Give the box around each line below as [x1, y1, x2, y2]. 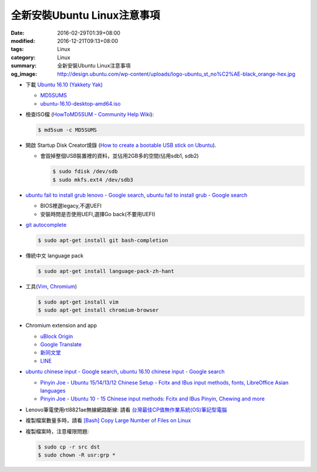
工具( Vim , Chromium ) [25, 282, 77, 290]
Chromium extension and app [25, 322, 97, 329]
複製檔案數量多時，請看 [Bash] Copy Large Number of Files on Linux [25, 417, 191, 424]
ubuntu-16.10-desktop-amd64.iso [40, 100, 121, 107]
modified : [11, 37, 35, 44]
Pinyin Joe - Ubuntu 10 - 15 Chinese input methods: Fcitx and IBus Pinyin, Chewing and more [40, 395, 265, 402]
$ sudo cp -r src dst [38, 443, 100, 450]
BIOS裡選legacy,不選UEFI [40, 203, 102, 210]
